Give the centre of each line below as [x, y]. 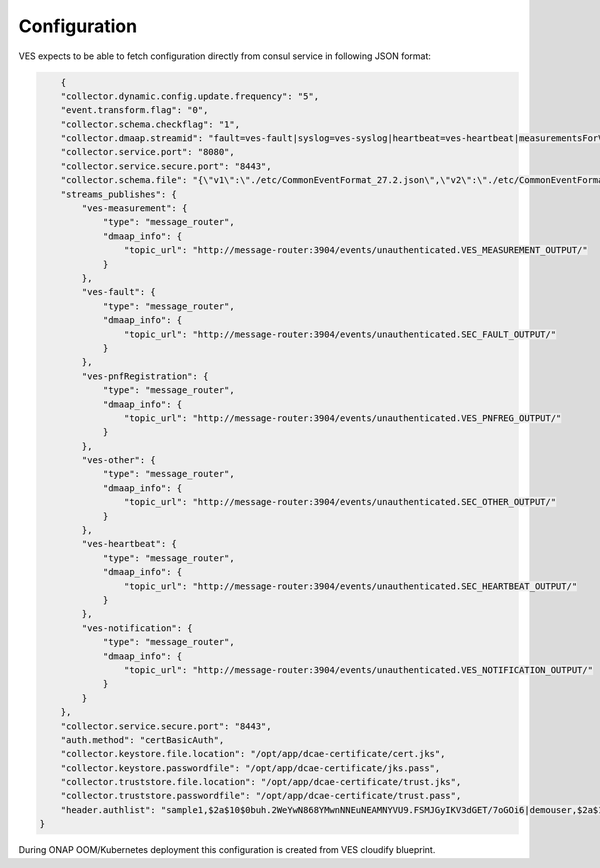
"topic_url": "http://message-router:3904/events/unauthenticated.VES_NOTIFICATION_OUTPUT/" [358, 669]
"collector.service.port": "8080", [147, 152]
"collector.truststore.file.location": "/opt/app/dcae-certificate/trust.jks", [261, 782]
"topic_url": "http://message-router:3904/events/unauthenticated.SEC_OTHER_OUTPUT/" [340, 502]
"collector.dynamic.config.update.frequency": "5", [190, 96]
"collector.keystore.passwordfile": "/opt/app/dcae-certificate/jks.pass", [250, 768]
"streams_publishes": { [118, 194]
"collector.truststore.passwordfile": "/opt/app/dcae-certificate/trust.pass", [261, 796]
